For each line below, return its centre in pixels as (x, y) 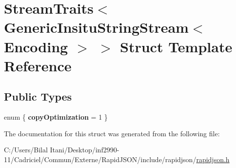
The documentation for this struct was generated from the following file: (112, 133)
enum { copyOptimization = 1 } (56, 117)
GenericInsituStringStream (96, 27)
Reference (38, 65)
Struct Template (176, 46)
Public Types (38, 96)
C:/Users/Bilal (26, 150)
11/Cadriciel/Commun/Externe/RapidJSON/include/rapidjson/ (100, 159)
